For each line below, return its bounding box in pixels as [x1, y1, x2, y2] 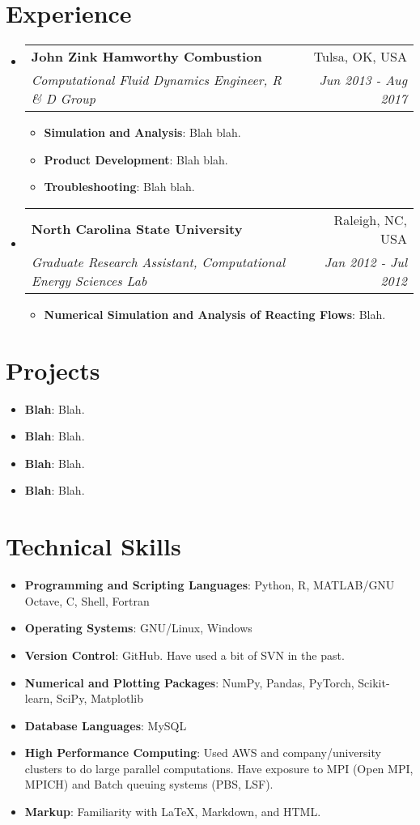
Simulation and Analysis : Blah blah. [44, 124, 241, 141]
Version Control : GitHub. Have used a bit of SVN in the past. [24, 646, 345, 663]
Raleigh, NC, [333, 210, 407, 229]
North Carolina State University [31, 219, 243, 239]
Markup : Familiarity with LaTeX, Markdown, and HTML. [24, 803, 321, 820]
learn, [24, 690, 53, 707]
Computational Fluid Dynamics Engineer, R [31, 70, 282, 90]
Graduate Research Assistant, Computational [31, 252, 285, 271]
